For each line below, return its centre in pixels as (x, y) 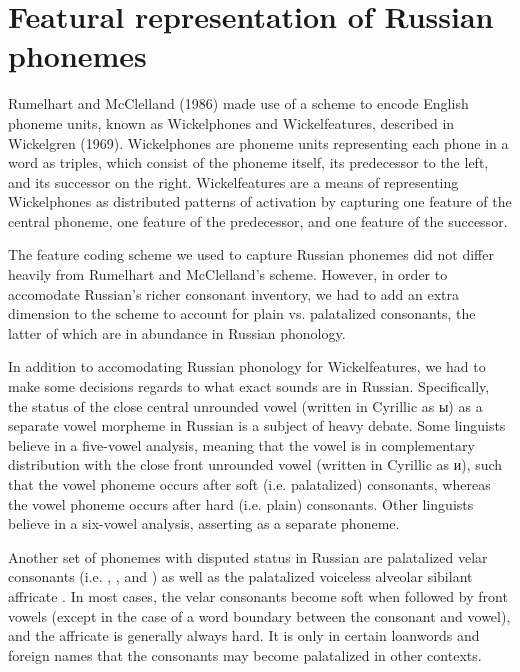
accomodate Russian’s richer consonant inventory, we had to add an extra (233, 293)
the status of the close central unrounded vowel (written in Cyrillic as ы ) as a (245, 405)
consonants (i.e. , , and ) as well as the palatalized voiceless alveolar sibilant (240, 576)
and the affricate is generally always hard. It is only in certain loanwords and (244, 635)
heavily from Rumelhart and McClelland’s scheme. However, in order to (228, 274)
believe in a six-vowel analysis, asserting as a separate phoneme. (204, 523)
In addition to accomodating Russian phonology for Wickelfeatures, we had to (247, 366)
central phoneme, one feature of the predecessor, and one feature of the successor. (258, 220)
